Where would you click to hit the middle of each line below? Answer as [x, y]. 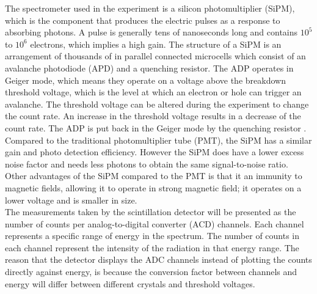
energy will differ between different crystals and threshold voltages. [130, 283]
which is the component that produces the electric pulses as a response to [143, 20]
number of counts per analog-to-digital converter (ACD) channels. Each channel [155, 223]
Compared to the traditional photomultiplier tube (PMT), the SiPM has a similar [158, 140]
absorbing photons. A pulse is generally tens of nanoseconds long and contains [151, 32]
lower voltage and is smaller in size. [71, 200]
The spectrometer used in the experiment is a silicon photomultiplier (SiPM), [150, 8]
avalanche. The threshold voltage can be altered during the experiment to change [157, 104]
